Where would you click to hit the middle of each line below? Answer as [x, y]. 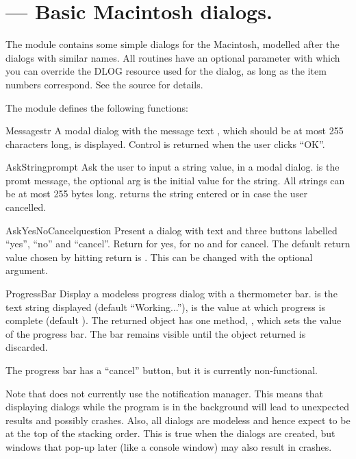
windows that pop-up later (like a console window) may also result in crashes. [169, 446]
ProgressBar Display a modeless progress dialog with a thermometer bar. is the [171, 294]
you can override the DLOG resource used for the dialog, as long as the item [166, 71]
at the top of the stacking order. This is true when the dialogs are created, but [170, 433]
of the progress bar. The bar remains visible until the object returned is [156, 333]
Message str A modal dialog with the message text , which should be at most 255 [175, 131]
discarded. [27, 347]
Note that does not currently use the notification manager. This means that [164, 393]
